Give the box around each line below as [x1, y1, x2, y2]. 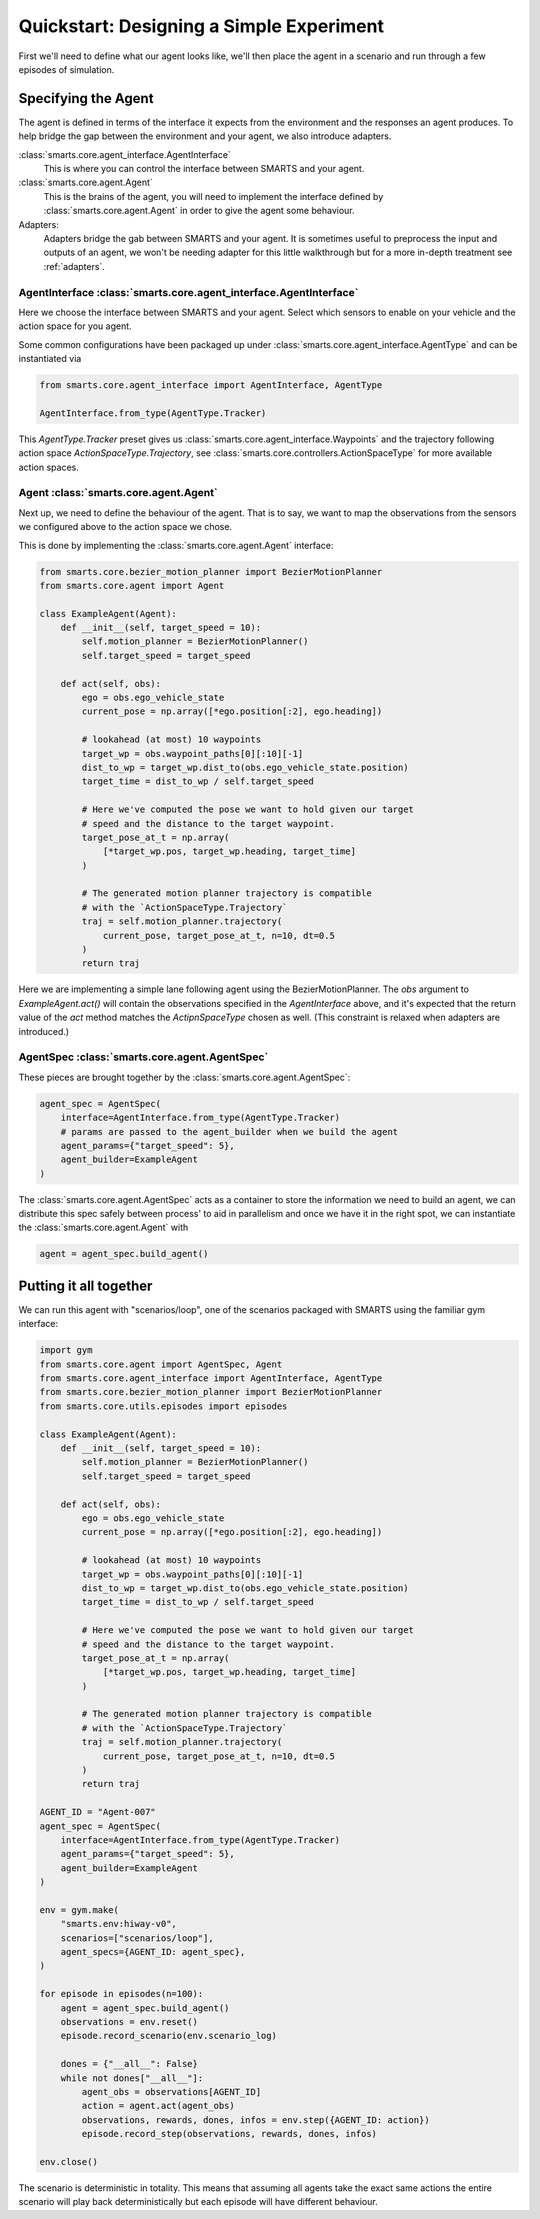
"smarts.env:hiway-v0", [60, 1918, 177, 1930]
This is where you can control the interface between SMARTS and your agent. [43, 163, 365, 175]
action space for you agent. [18, 320, 132, 332]
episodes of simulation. [18, 63, 115, 75]
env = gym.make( [39, 1904, 120, 1915]
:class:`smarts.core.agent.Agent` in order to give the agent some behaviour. [43, 205, 355, 217]
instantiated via [18, 353, 82, 365]
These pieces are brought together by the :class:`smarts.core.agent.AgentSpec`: [18, 1071, 351, 1083]
